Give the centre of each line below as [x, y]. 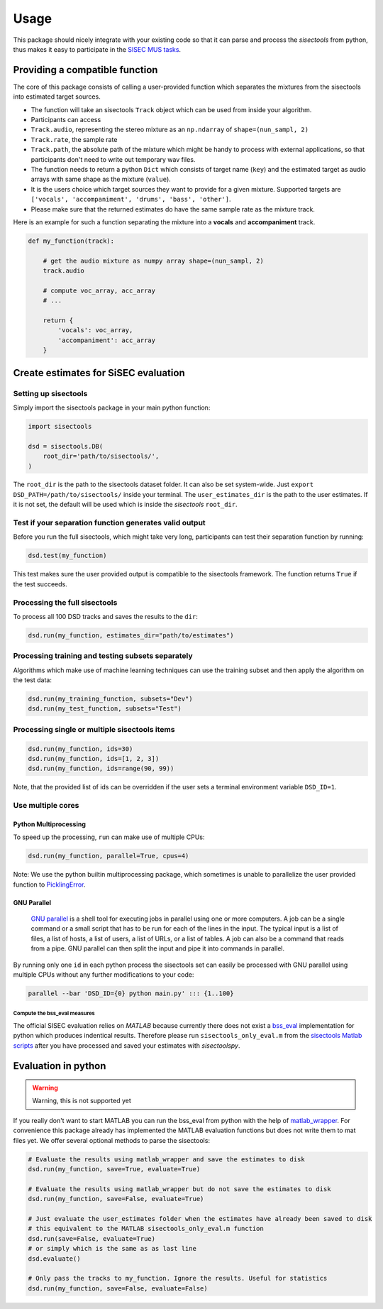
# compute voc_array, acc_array [99, 290]
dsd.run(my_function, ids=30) [81, 749]
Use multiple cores [46, 806]
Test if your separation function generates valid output [109, 523]
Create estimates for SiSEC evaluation [99, 373]
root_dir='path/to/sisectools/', [101, 456]
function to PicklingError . [49, 884]
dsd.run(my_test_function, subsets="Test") [105, 709]
